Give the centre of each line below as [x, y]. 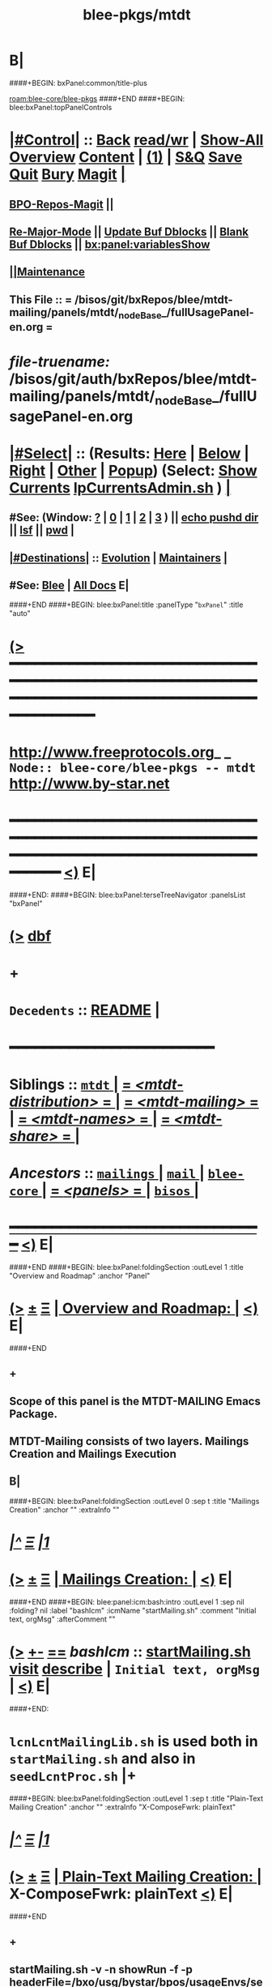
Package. [34, 1414]
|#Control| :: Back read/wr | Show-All [136, 140]
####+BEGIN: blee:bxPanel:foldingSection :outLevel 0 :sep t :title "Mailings [134, 1501]
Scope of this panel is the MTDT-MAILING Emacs [135, 1401]
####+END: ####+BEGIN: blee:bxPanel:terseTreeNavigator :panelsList [127, 895]
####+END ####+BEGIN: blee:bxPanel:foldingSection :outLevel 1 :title [126, 1267]
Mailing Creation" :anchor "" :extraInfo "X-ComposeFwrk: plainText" [123, 1807]
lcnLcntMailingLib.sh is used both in [134, 1741]
